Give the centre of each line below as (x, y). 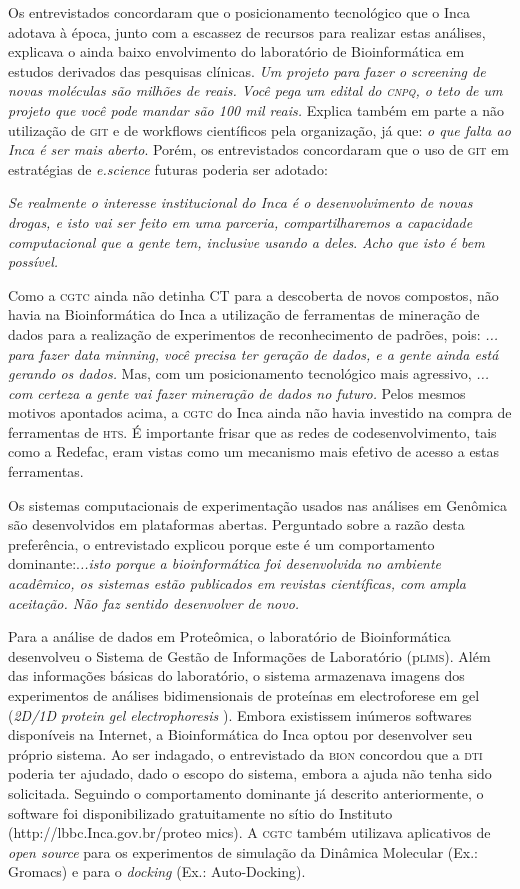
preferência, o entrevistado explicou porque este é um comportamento (221, 543)
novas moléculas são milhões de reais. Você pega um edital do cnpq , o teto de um (255, 90)
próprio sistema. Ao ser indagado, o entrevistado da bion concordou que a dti (245, 753)
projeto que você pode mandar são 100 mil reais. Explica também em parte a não (256, 109)
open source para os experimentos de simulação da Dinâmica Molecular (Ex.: (243, 851)
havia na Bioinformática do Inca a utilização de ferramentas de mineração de (244, 314)
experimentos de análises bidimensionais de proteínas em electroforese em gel (244, 695)
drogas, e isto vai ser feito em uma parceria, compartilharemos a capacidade (240, 221)
